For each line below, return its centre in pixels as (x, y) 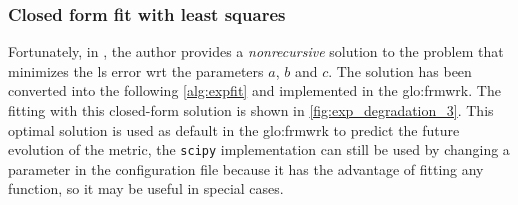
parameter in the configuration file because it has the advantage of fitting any (246, 168)
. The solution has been (400, 70)
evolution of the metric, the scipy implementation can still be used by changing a (259, 149)
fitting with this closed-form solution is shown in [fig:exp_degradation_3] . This (251, 110)
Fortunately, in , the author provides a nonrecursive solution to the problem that (256, 51)
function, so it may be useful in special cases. (146, 188)
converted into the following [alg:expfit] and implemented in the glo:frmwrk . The (254, 90)
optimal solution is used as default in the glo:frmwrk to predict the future (234, 129)
